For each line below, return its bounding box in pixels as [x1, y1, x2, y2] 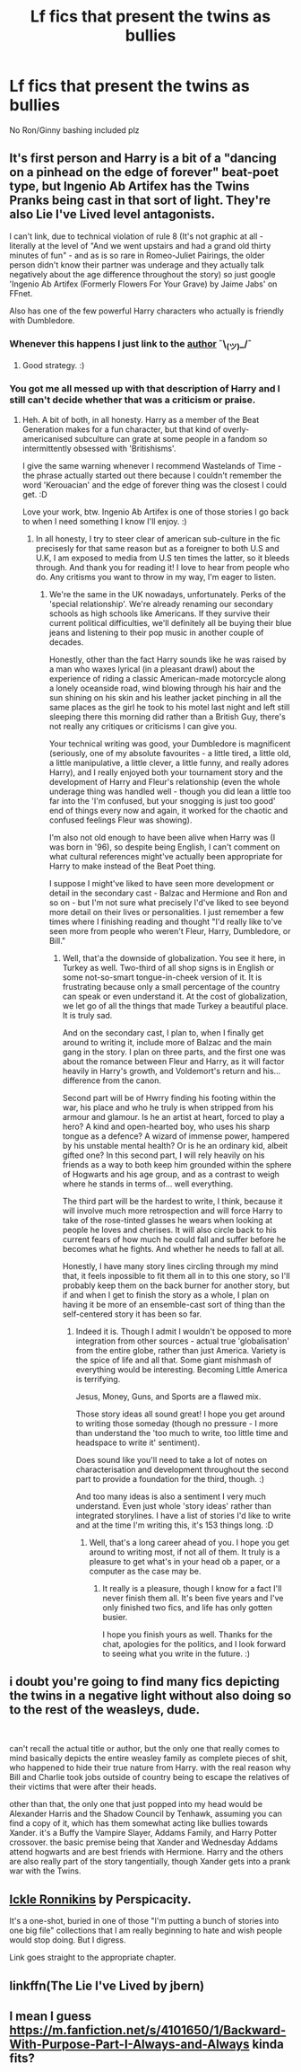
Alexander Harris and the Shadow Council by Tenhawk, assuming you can [9, 1808, 282, 1820]
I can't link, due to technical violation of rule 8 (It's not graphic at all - [9, 231, 264, 242]
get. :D [21, 489, 47, 499]
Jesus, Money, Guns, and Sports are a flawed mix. [75, 1390, 262, 1402]
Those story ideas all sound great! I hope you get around [75, 1408, 285, 1419]
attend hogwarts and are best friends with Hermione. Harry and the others [9, 1847, 284, 1857]
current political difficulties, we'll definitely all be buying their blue [48, 617, 292, 628]
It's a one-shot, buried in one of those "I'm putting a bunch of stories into [9, 1916, 279, 1927]
